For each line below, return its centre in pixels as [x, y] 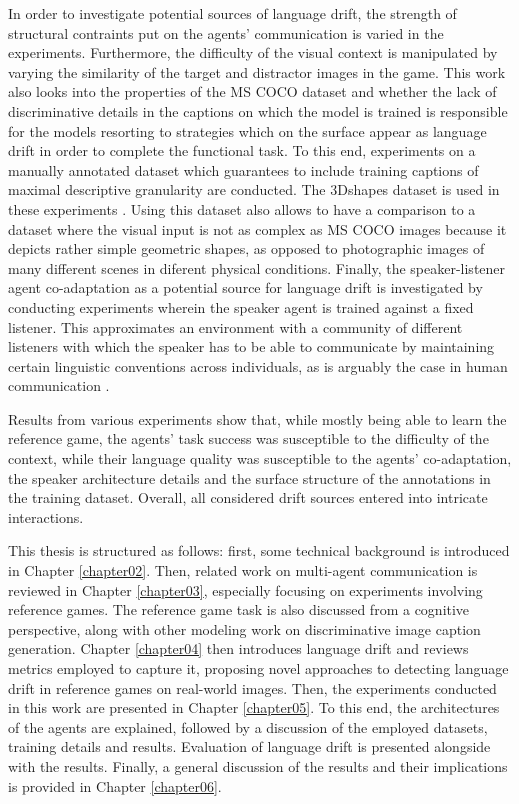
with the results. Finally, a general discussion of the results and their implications [258, 765]
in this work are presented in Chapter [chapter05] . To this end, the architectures [254, 707]
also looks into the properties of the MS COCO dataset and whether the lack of [252, 91]
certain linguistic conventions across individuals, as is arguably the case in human [258, 365]
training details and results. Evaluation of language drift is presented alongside [249, 746]
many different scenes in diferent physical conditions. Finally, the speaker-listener [257, 267]
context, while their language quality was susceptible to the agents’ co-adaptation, [260, 458]
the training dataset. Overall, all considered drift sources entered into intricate [248, 497]
